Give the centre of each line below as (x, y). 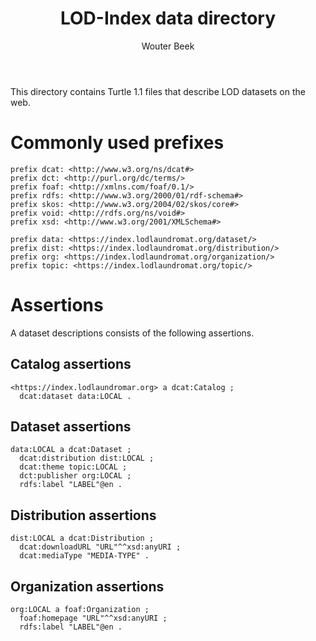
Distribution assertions (83, 515)
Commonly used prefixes (117, 143)
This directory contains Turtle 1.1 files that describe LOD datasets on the (158, 91)
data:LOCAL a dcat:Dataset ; (71, 450)
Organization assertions (87, 586)
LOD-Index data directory (167, 18)
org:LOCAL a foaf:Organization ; (80, 610)
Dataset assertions (71, 427)
